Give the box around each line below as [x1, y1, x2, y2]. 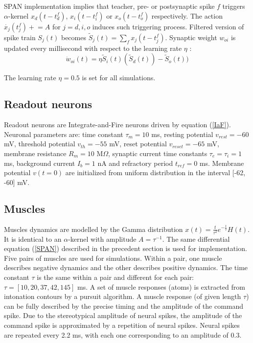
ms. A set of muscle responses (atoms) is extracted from [77, 281, 245, 292]
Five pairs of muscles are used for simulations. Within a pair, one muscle [4, 252, 222, 263]
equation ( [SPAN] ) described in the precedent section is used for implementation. [4, 243, 247, 253]
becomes [61, 32, 86, 42]
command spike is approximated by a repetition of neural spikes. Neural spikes [4, 320, 240, 330]
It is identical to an [4, 233, 62, 244]
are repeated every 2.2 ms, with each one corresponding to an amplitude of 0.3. [4, 329, 242, 340]
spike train [4, 32, 36, 42]
